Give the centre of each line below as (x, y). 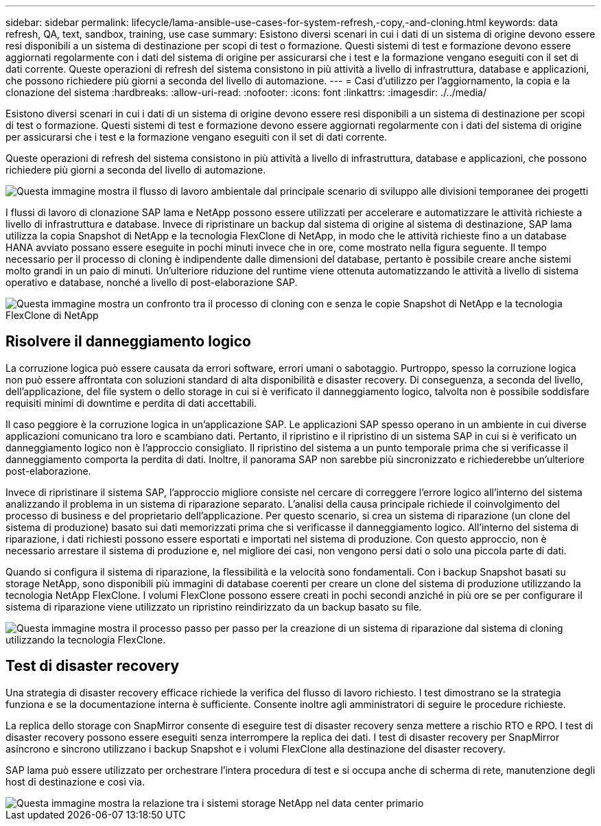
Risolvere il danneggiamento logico (128, 342)
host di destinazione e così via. (75, 781)
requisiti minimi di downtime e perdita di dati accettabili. (131, 403)
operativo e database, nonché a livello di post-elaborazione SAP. (152, 282)
